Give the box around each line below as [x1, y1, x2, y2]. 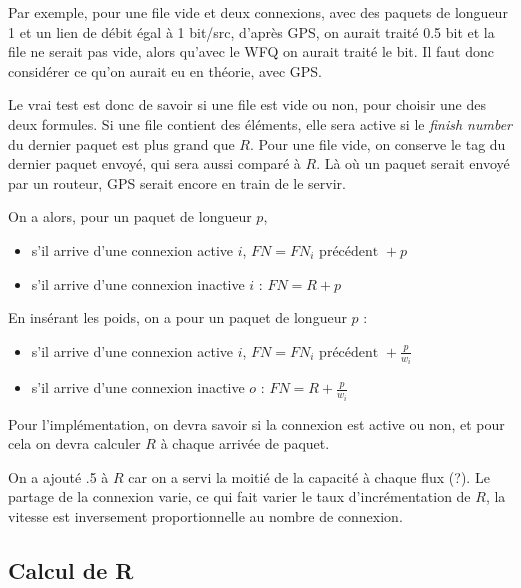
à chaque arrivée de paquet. [160, 433, 330, 454]
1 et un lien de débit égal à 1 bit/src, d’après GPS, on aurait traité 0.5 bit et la [8, 21, 495, 42]
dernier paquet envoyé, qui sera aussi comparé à [8, 153, 301, 174]
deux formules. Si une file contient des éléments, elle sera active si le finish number [8, 113, 513, 134]
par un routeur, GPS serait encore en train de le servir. [8, 172, 346, 193]
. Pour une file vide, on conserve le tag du [249, 133, 506, 154]
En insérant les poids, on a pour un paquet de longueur [8, 307, 347, 328]
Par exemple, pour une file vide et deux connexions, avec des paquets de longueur [8, 2, 508, 22]
